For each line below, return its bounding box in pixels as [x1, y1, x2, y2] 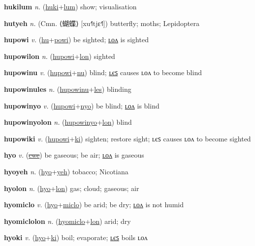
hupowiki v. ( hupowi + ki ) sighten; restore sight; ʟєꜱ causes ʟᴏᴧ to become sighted [4, 133, 251, 143]
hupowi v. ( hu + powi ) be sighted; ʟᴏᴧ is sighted [4, 34, 149, 45]
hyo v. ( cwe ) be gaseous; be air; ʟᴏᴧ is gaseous [4, 150, 144, 160]
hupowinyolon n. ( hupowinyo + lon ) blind [4, 117, 132, 127]
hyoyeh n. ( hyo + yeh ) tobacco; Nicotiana [4, 166, 128, 176]
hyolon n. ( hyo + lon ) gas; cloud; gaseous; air [4, 183, 139, 193]
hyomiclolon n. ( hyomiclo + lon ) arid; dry [4, 216, 131, 226]
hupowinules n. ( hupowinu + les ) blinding [4, 83, 131, 94]
